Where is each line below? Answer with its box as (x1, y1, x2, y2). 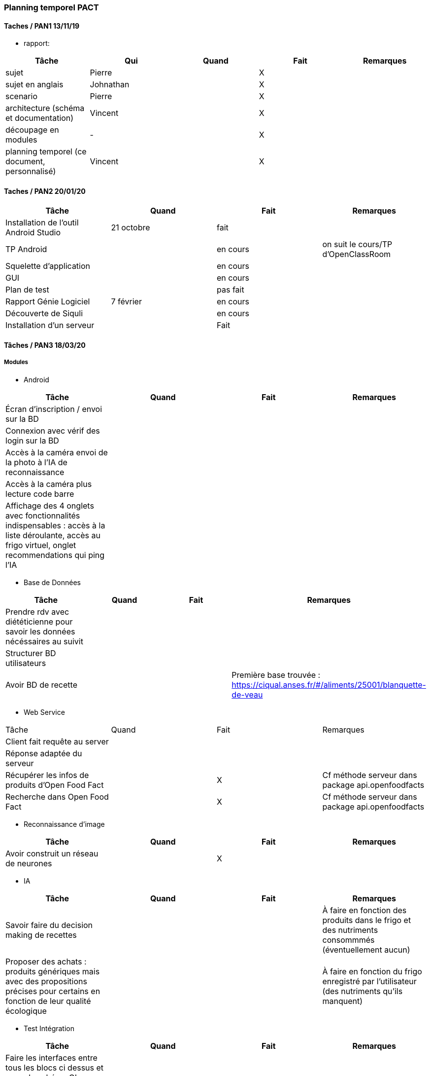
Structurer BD (5, 648, 56, 658)
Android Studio (5, 227, 61, 238)
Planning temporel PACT (4, 2, 99, 12)
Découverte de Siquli (5, 308, 83, 319)
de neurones (5, 858, 52, 868)
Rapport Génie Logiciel (5, 297, 90, 307)
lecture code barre (5, 488, 74, 499)
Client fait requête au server (5, 736, 109, 746)
